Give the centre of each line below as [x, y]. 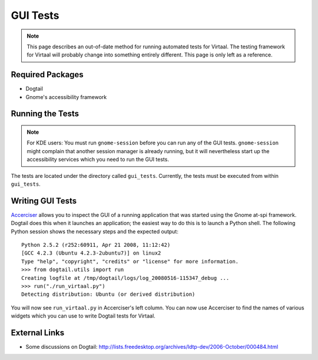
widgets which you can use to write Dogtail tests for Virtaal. [83, 316]
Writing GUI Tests [44, 201]
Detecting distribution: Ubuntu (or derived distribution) [108, 294]
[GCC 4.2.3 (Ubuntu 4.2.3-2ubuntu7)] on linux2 [91, 253]
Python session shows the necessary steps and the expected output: [95, 231]
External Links [38, 333]
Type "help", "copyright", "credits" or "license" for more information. [130, 261]
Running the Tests [45, 114]
